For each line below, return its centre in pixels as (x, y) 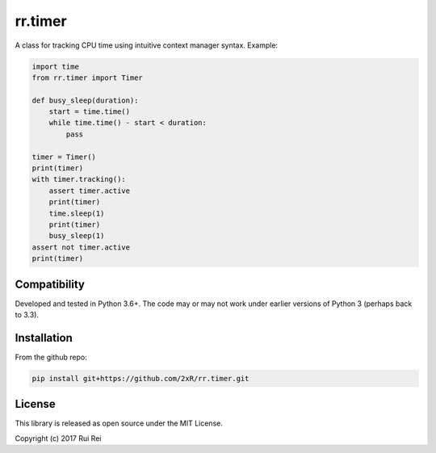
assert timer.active (90, 191)
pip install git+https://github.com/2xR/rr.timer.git (140, 378)
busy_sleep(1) (77, 236)
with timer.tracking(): (79, 179)
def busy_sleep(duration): (85, 100)
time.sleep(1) (77, 213)
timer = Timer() (64, 157)
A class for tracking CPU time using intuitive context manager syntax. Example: (147, 45)
